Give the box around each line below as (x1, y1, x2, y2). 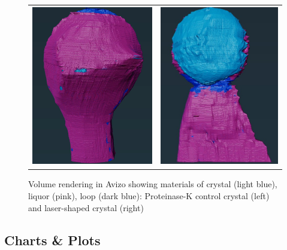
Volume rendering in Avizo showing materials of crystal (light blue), (28, 178, 277, 190)
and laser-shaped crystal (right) (28, 201, 144, 214)
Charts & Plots (4, 230, 101, 249)
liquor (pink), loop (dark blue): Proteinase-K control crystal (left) (28, 190, 270, 202)
